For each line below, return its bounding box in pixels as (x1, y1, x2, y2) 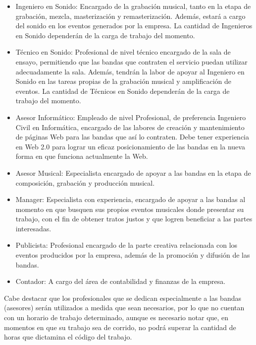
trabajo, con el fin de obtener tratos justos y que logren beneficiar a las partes (15, 213, 253, 224)
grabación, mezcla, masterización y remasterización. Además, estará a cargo (15, 10, 246, 21)
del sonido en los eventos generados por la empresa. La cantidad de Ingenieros (15, 20, 253, 31)
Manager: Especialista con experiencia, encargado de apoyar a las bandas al (15, 194, 246, 205)
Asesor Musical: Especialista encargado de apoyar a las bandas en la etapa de (15, 167, 251, 178)
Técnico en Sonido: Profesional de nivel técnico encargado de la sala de (15, 47, 231, 57)
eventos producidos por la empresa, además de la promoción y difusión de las (15, 250, 250, 260)
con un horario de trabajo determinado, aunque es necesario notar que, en (4, 312, 229, 323)
